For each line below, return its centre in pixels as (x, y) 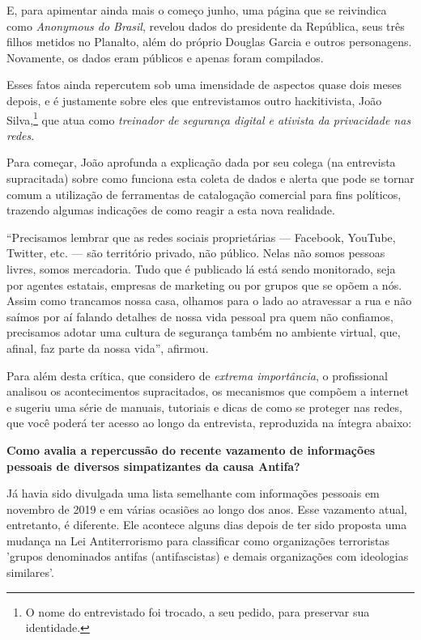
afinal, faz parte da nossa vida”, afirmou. (108, 348)
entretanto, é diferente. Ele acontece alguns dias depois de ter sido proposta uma (207, 525)
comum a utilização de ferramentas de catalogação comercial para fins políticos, (204, 194)
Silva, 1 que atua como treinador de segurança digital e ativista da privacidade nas (209, 118)
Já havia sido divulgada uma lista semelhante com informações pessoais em (193, 493)
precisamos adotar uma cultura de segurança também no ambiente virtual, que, (204, 332)
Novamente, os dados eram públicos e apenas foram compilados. (165, 57)
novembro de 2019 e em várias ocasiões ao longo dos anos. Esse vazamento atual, (207, 509)
